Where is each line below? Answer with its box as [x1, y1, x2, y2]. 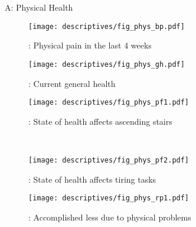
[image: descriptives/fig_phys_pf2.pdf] [28, 155, 190, 164]
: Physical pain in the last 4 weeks [28, 39, 152, 51]
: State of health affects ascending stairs [28, 115, 172, 127]
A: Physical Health [5, 1, 73, 13]
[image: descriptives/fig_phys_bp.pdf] [28, 22, 185, 31]
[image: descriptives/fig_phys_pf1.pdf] [28, 98, 190, 107]
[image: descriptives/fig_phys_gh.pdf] [28, 60, 185, 69]
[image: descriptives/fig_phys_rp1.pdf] [28, 194, 190, 203]
